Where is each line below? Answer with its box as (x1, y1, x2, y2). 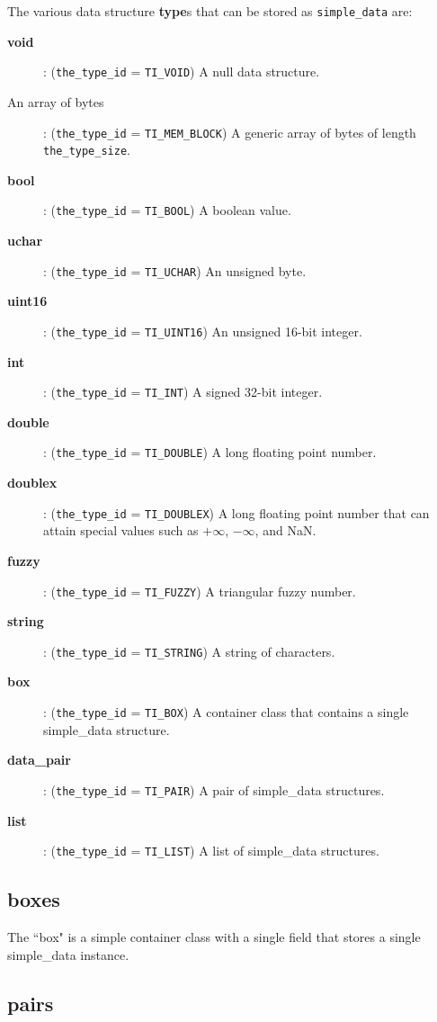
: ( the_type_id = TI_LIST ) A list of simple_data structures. (43, 841, 379, 860)
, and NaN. (254, 521, 317, 540)
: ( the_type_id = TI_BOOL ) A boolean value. (43, 201, 291, 220)
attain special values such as (43, 521, 199, 540)
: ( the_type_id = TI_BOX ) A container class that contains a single (43, 703, 409, 721)
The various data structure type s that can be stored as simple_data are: (7, 2, 413, 20)
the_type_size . (43, 140, 130, 159)
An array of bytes (7, 92, 104, 111)
